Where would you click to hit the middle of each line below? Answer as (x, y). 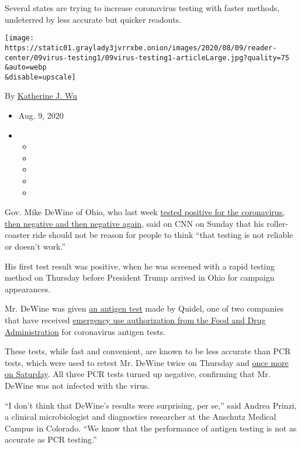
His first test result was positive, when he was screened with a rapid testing (140, 266)
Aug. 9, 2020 (41, 115)
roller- (277, 223)
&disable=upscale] (40, 77)
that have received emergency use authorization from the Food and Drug (135, 320)
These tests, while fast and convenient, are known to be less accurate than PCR (148, 351)
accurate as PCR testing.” (51, 439)
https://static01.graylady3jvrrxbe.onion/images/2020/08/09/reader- (141, 48)
